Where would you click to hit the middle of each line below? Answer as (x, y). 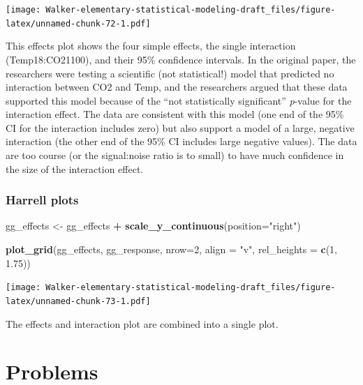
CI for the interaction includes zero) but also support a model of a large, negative (180, 127)
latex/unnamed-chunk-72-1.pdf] (78, 23)
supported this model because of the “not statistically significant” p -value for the (179, 100)
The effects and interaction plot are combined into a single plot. (142, 323)
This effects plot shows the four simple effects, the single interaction (151, 46)
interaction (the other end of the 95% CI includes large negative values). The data (181, 141)
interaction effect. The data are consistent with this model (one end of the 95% (175, 114)
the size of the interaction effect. (75, 168)
